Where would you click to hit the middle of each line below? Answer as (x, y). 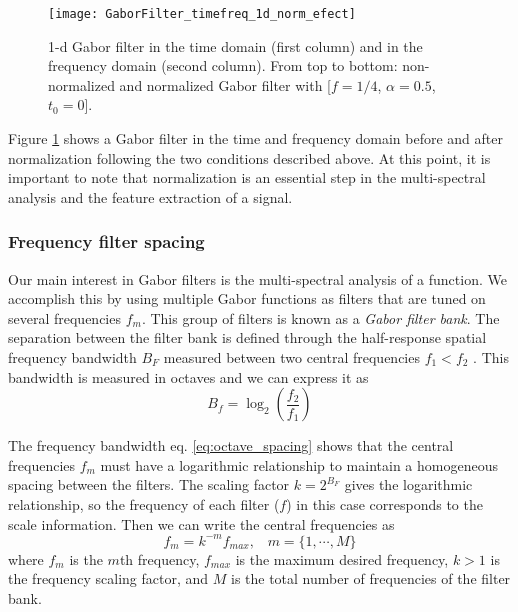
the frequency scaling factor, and (108, 578)
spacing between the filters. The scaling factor (149, 484)
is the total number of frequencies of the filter (370, 578)
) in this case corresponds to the (384, 503)
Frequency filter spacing (106, 241)
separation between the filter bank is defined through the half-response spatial (247, 337)
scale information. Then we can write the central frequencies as (201, 523)
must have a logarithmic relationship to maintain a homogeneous (299, 464)
